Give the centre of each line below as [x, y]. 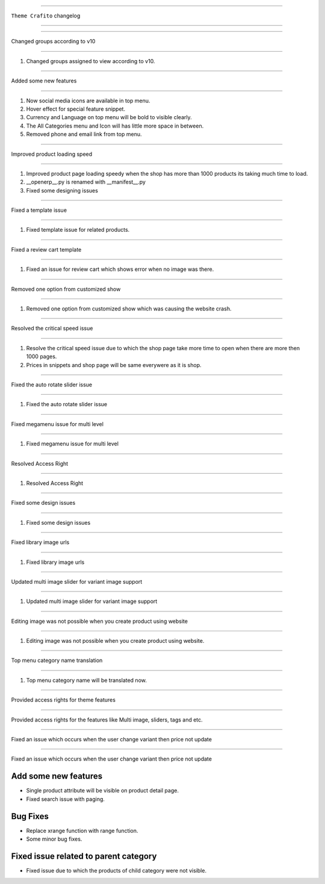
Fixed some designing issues [62, 190]
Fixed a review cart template [46, 249]
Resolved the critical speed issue [52, 329]
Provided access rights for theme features [63, 700]
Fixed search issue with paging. [66, 799]
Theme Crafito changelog [46, 16]
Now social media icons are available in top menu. [88, 100]
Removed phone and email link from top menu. [84, 134]
